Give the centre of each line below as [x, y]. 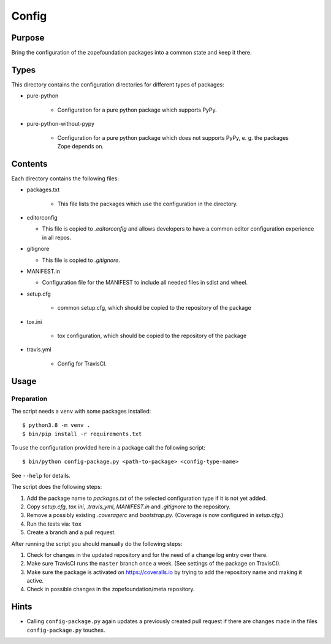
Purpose [28, 38]
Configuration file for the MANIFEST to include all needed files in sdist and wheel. [145, 283]
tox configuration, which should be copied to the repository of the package [152, 335]
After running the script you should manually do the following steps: [97, 543]
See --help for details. [41, 475]
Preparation [29, 399]
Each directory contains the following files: [65, 178]
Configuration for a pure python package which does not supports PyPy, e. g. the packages [173, 137]
